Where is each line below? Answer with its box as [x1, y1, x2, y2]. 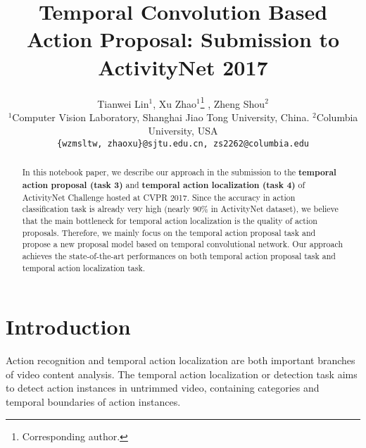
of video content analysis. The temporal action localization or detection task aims [6, 366, 358, 381]
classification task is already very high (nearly [22, 203, 190, 215]
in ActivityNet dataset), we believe [210, 203, 339, 215]
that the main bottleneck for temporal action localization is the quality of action [22, 215, 317, 227]
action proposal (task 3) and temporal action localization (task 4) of [22, 179, 305, 192]
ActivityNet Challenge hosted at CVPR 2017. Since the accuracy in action [22, 191, 296, 203]
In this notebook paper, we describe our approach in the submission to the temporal [22, 166, 336, 179]
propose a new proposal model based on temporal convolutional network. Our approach [22, 238, 343, 250]
